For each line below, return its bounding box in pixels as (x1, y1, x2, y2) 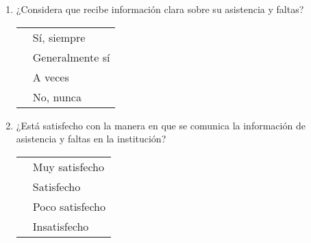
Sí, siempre (32, 29, 86, 45)
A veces (32, 68, 69, 85)
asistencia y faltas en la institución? (16, 131, 166, 146)
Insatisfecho (32, 218, 89, 234)
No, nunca (32, 88, 82, 105)
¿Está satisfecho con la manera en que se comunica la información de (16, 118, 306, 132)
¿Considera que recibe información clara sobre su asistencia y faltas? (16, 2, 304, 16)
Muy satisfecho (32, 158, 104, 175)
